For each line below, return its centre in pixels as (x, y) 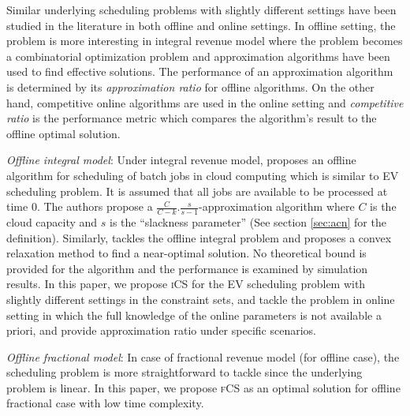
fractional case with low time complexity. (105, 403)
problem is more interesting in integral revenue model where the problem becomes (205, 41)
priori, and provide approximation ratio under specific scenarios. (161, 330)
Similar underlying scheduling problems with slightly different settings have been (201, 9)
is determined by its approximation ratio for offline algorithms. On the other (190, 86)
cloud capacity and (52, 221)
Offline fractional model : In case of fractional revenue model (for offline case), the (203, 356)
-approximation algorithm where (277, 206)
